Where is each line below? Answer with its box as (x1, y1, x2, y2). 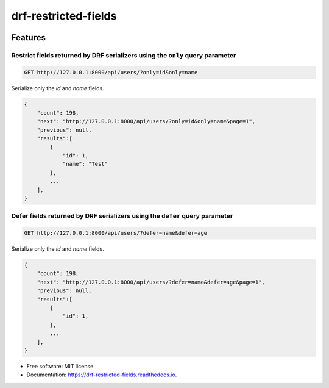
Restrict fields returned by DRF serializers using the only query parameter (11, 51, 236, 59)
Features (11, 32, 46, 43)
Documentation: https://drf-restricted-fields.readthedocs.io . (26, 371, 177, 378)
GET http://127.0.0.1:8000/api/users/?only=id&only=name (24, 69, 198, 76)
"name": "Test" (62, 160, 108, 168)
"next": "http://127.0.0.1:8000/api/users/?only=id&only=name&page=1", (37, 118, 256, 125)
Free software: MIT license (26, 362, 94, 370)
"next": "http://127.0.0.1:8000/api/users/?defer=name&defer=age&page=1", (37, 278, 265, 286)
